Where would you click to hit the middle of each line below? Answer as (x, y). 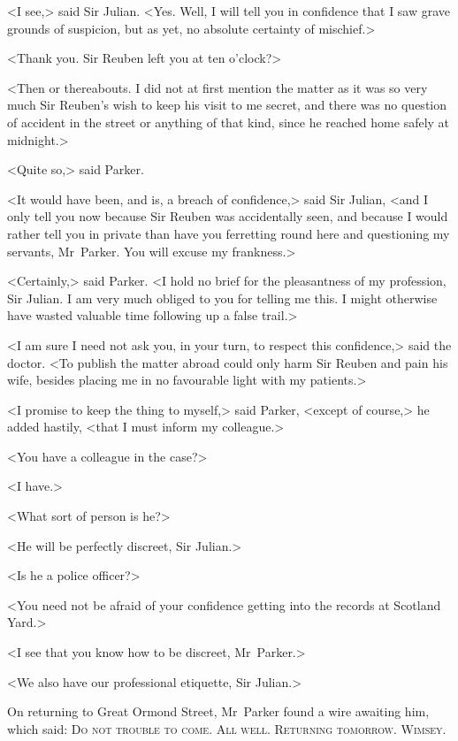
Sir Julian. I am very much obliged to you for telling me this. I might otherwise (222, 298)
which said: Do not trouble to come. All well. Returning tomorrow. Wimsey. (227, 728)
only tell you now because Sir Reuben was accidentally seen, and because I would (228, 216)
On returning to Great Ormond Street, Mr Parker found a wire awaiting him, (218, 711)
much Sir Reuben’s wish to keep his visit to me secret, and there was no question (227, 105)
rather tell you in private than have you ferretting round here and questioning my (229, 233)
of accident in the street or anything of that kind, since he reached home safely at (229, 122)
